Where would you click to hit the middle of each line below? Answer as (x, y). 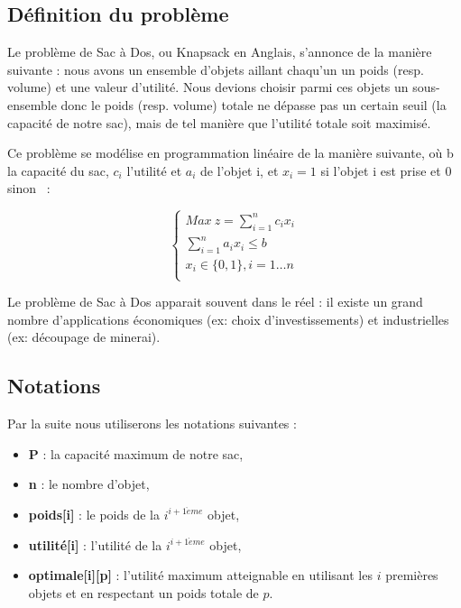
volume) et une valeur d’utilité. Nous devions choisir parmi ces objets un (208, 87)
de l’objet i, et (239, 170)
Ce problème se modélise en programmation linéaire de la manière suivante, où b (230, 153)
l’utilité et (154, 170)
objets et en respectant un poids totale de (143, 592)
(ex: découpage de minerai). (84, 337)
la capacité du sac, (58, 170)
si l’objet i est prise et (381, 170)
